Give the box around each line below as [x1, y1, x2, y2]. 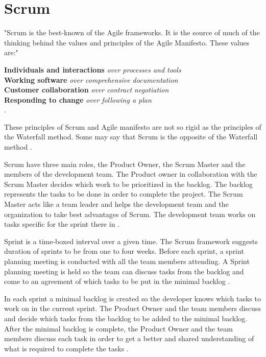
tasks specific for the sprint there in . [4, 219, 119, 229]
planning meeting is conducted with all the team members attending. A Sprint [4, 256, 250, 266]
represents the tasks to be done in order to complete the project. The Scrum [4, 188, 243, 199]
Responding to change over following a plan [4, 94, 152, 105]
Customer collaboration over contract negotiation [4, 84, 169, 95]
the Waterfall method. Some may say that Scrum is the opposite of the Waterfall [4, 131, 258, 142]
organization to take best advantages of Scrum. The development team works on [4, 208, 256, 219]
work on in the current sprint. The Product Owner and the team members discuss [4, 303, 261, 314]
